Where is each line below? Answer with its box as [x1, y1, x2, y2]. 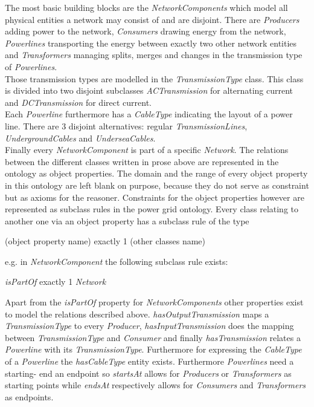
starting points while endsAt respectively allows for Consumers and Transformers [5, 379, 306, 391]
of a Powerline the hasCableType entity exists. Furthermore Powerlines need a [5, 355, 294, 368]
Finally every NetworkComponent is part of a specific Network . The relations [5, 143, 289, 156]
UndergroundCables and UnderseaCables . [5, 131, 156, 144]
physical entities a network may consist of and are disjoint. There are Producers [5, 13, 300, 25]
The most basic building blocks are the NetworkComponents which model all [5, 1, 288, 13]
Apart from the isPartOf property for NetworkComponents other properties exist [5, 296, 304, 308]
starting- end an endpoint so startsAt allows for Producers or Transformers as [5, 366, 292, 379]
